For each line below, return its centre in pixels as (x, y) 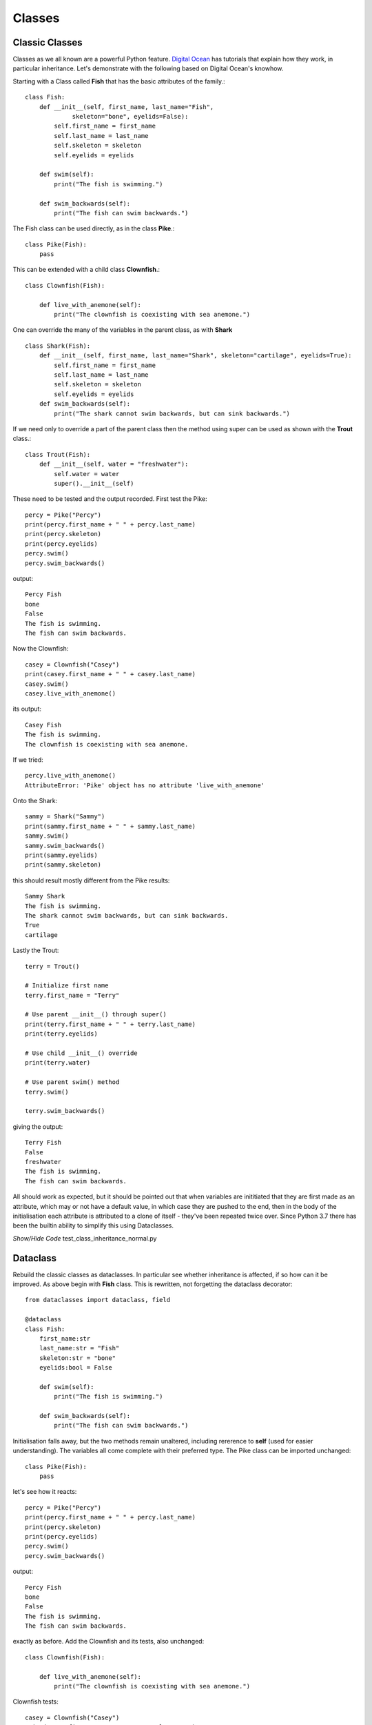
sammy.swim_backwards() (65, 846)
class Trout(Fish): (58, 454)
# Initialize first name (67, 986)
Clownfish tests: (35, 1702)
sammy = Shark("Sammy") (65, 817)
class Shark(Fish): (58, 346)
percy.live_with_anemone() (71, 776)
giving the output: (38, 1126)
